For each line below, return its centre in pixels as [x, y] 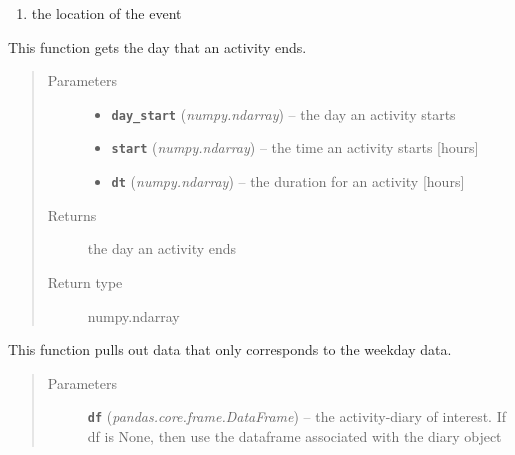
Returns [72, 214]
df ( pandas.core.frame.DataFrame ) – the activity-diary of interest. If [297, 416]
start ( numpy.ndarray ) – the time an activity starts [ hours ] [295, 147]
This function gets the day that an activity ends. [157, 46]
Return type [85, 281]
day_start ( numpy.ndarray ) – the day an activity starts [283, 113]
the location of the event [106, 13]
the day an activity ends [162, 248]
